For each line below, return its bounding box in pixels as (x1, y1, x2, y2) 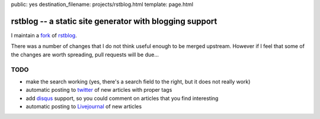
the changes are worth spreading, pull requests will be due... (11, 51, 159, 58)
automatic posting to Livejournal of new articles (25, 103, 142, 110)
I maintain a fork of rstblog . (11, 31, 77, 38)
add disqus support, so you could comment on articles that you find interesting (25, 95, 219, 102)
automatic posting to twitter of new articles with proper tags (25, 86, 172, 94)
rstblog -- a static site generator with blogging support (11, 16, 217, 26)
